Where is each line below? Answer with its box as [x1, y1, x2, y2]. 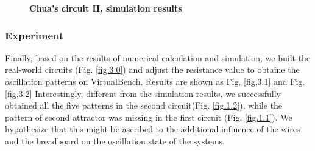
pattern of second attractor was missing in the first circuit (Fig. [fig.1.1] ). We [5, 110, 292, 123]
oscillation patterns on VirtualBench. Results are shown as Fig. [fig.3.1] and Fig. [5, 75, 305, 87]
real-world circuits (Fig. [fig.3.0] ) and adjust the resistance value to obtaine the [5, 63, 300, 76]
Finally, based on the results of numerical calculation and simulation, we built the [5, 51, 311, 64]
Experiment [5, 27, 64, 42]
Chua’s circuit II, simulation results [29, 2, 182, 14]
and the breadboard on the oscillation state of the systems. [5, 134, 225, 147]
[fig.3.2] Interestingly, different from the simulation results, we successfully [5, 87, 281, 99]
